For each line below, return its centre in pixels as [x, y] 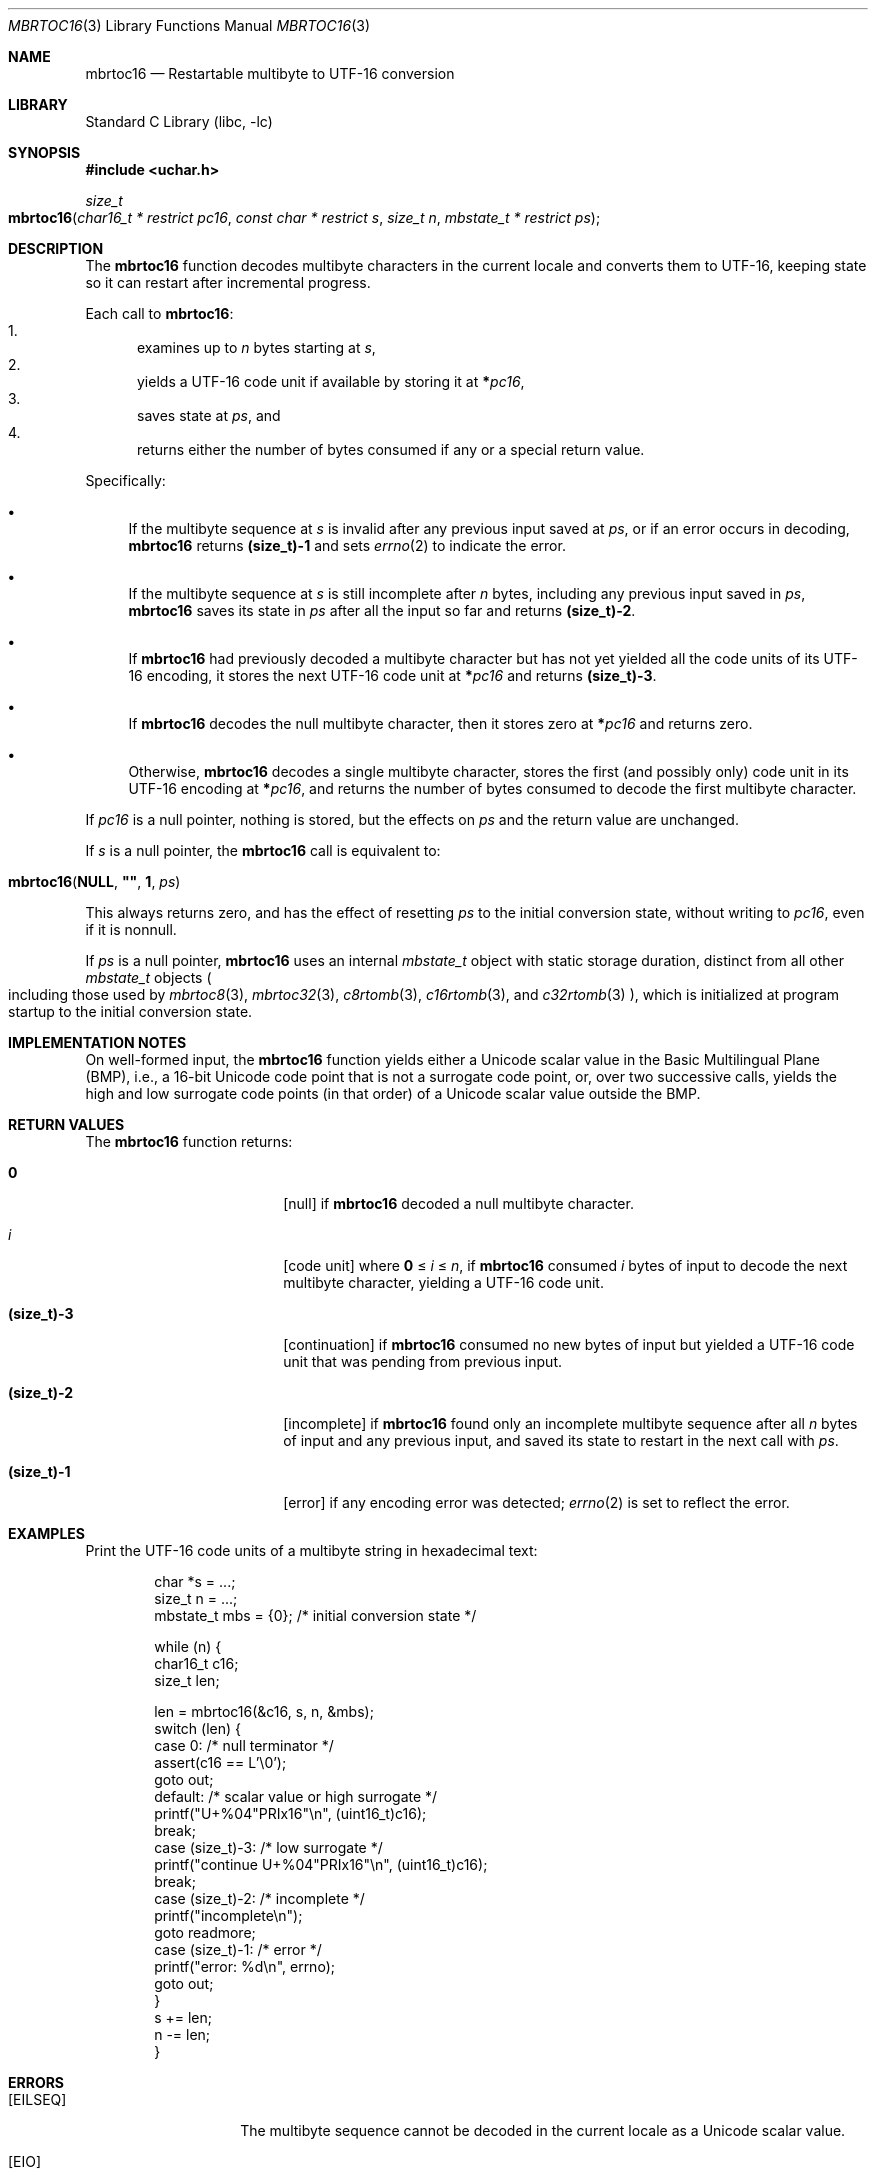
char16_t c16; [196, 1663]
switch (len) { [198, 1728]
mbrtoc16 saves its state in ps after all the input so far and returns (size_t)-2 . [382, 610]
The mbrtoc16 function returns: [189, 1141]
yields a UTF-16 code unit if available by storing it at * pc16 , [331, 381]
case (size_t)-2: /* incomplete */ [259, 1898]
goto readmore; [205, 1932]
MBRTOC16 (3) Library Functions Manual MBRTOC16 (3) [189, 25]
